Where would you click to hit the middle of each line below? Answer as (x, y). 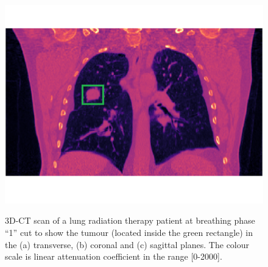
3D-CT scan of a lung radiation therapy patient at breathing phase (130, 220)
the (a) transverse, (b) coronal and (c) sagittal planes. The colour (127, 244)
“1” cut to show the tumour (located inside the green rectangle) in (129, 233)
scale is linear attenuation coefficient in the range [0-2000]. (114, 256)
